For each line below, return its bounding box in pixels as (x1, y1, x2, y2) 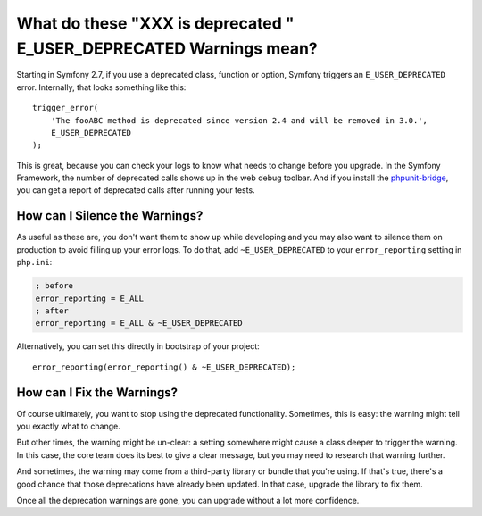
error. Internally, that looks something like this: (16, 81, 187, 93)
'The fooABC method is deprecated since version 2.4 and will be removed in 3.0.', (50, 115, 428, 125)
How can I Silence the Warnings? (16, 208, 204, 223)
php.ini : (16, 257, 53, 268)
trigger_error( (32, 103, 99, 113)
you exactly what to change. (16, 420, 120, 431)
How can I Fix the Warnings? (16, 385, 179, 400)
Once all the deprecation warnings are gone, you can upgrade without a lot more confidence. (16, 495, 360, 505)
